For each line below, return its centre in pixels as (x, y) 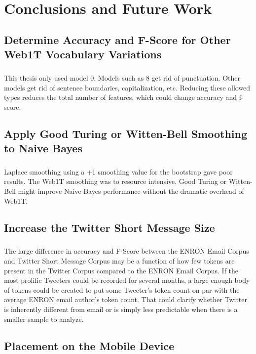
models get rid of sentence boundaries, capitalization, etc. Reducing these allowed (127, 87)
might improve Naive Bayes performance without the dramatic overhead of (131, 191)
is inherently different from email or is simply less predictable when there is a (121, 309)
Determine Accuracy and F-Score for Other (117, 39)
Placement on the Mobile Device (89, 345)
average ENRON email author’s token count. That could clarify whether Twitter (126, 299)
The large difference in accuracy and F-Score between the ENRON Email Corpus (127, 251)
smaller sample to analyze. (44, 319)
